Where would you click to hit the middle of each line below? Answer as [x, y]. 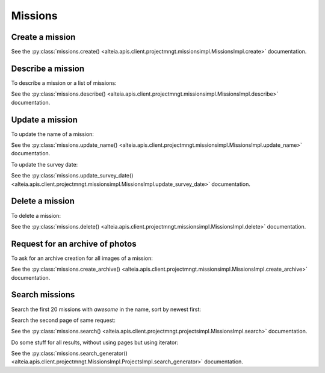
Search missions [43, 295]
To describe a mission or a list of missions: [64, 83]
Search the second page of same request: [63, 320]
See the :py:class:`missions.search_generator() [69, 353]
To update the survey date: [45, 164]
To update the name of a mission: [53, 134]
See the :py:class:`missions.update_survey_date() [72, 176]
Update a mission [45, 119]
